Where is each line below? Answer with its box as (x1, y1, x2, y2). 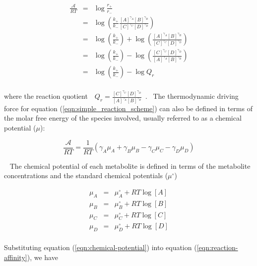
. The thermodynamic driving (145, 91, 239, 101)
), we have (27, 252, 58, 262)
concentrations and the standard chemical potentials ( (4, 170, 168, 181)
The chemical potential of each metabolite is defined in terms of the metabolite (9, 160, 251, 171)
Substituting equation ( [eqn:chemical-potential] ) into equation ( (4, 242, 197, 253)
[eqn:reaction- (196, 242, 238, 253)
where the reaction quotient (4, 91, 88, 101)
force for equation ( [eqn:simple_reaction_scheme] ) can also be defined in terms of (4, 103, 253, 113)
